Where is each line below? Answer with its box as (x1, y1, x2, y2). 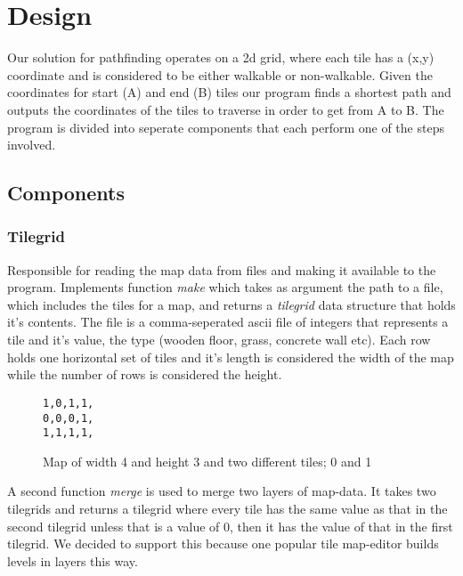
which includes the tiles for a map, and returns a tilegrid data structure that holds (7, 295, 456, 313)
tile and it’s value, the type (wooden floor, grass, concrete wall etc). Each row (7, 330, 431, 349)
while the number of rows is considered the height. (7, 365, 282, 384)
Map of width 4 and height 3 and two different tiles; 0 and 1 (43, 451, 372, 470)
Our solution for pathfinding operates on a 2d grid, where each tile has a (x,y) (7, 48, 435, 67)
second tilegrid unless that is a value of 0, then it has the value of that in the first (7, 516, 453, 535)
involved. (7, 135, 56, 154)
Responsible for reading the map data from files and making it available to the (7, 260, 436, 279)
